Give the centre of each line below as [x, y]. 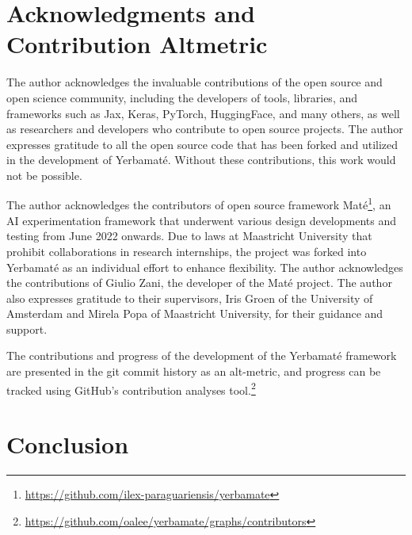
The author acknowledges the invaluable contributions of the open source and [195, 82]
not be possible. [44, 175]
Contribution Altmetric [137, 44]
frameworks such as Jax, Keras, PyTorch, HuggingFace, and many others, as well [203, 113]
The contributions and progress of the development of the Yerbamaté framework [202, 355]
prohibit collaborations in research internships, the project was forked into [187, 251]
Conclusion [68, 444]
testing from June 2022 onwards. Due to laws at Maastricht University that [189, 236]
